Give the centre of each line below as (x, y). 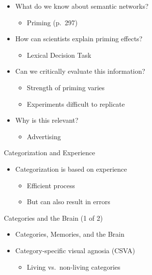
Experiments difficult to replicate (76, 104)
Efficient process (51, 185)
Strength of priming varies (66, 87)
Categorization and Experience (50, 153)
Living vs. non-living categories (74, 267)
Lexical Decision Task (59, 55)
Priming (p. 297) (52, 22)
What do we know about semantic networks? (82, 6)
